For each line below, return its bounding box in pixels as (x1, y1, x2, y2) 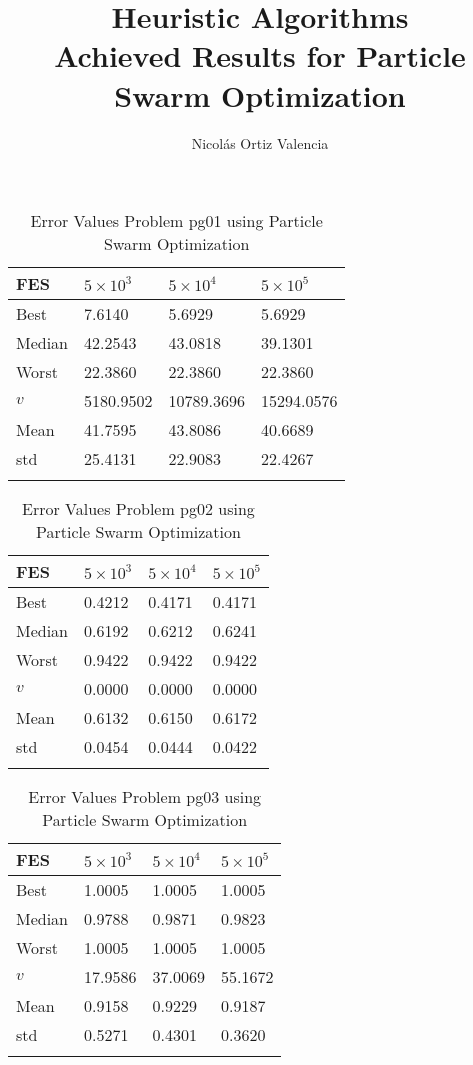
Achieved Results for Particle (54, 35, 466, 76)
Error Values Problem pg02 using (22, 497, 255, 521)
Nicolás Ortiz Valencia (191, 132, 329, 153)
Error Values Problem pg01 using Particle (30, 209, 323, 233)
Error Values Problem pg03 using (28, 785, 262, 809)
